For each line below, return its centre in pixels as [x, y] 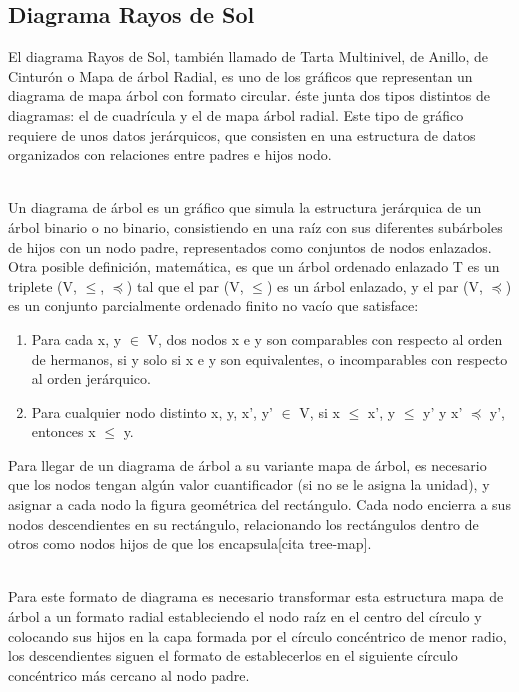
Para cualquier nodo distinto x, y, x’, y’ [152, 411]
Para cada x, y [76, 338]
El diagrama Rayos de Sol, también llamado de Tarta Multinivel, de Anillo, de [248, 56]
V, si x [319, 411]
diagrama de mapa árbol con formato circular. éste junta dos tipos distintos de [249, 95]
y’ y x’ [443, 411]
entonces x [63, 431]
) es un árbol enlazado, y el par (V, [374, 285]
